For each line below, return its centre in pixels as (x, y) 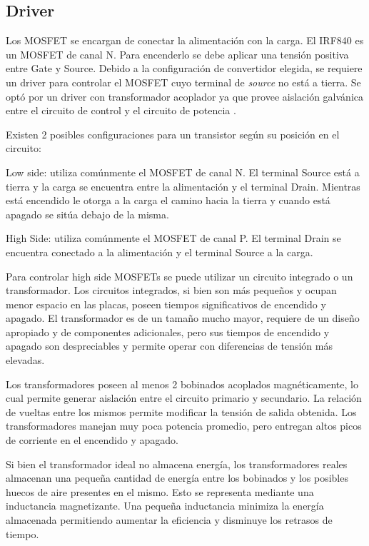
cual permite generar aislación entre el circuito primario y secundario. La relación (184, 398)
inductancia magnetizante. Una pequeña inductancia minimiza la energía (165, 506)
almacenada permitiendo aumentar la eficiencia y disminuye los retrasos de (169, 520)
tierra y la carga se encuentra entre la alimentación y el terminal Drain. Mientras (183, 186)
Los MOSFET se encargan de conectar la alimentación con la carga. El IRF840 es (185, 40)
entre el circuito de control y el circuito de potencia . (121, 110)
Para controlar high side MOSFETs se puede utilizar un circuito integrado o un (180, 276)
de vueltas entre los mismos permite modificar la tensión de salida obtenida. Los (181, 411)
